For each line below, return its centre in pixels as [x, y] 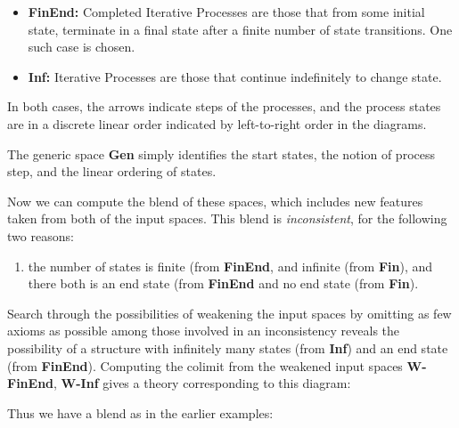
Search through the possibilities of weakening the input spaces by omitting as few [229, 313]
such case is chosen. [82, 47]
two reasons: [41, 235]
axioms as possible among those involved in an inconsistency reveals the [204, 331]
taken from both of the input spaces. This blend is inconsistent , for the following [227, 218]
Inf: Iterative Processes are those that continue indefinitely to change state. [235, 76]
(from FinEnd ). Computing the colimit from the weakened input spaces [205, 365]
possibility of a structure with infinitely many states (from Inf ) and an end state [228, 347]
